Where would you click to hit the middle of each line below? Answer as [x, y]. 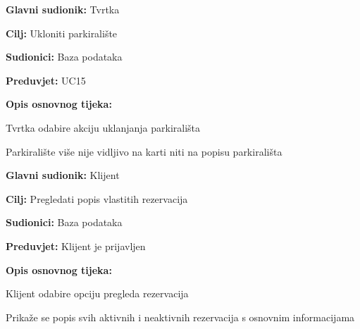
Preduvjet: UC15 [46, 80]
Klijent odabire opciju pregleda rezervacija [97, 293]
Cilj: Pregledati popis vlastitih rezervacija [97, 198]
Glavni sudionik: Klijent [63, 175]
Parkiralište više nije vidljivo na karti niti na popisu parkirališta [144, 151]
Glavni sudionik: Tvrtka [63, 9]
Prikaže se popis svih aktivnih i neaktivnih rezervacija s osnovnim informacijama [180, 317]
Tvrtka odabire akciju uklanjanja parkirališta [103, 127]
